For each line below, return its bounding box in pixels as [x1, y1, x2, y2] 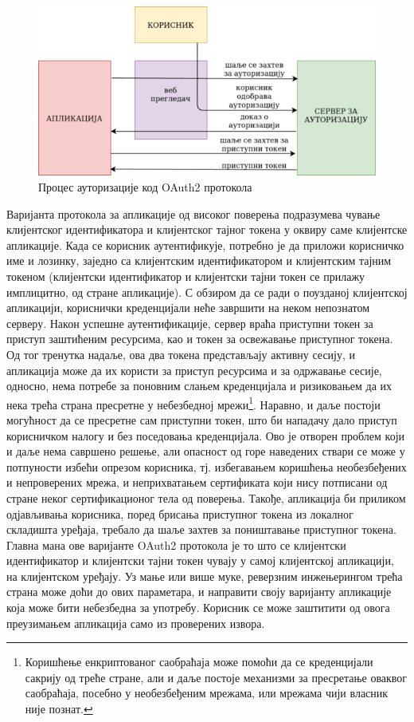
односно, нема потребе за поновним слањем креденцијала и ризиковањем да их [6, 377, 393, 394]
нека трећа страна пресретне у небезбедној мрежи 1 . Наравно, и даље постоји [6, 393, 381, 412]
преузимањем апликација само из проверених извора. [6, 614, 265, 631]
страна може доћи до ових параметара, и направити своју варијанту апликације [6, 583, 392, 600]
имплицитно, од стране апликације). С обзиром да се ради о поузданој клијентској [6, 283, 408, 300]
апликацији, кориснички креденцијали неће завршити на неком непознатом [6, 299, 370, 316]
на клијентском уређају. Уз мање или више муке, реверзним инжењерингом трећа [6, 567, 403, 584]
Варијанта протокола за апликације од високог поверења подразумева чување [6, 205, 381, 222]
